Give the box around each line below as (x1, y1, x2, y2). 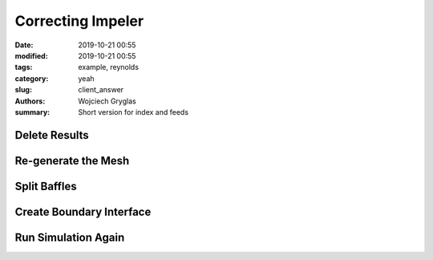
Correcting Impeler (14, 12, 144, 30)
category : (14, 73, 49, 83)
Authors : (14, 96, 46, 106)
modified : (14, 51, 48, 60)
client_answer (78, 85, 124, 95)
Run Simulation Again (14, 230, 125, 244)
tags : (14, 63, 33, 72)
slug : (14, 85, 32, 95)
